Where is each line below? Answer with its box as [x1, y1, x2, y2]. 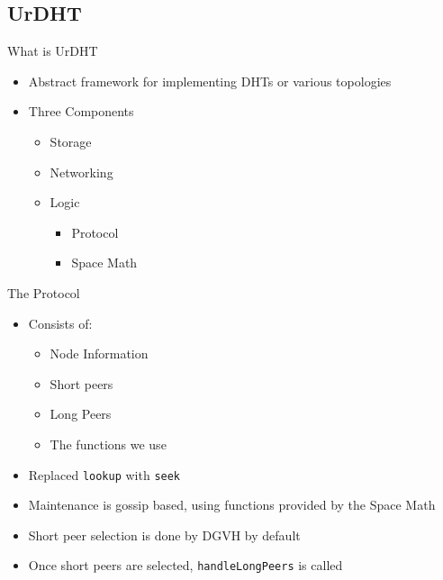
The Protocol [7, 283, 80, 302]
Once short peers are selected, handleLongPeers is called [28, 556, 343, 575]
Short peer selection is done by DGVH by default [28, 525, 301, 544]
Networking [50, 162, 113, 181]
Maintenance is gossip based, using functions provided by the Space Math [28, 495, 436, 514]
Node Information [50, 344, 149, 363]
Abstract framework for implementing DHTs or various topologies [28, 71, 392, 90]
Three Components [28, 102, 134, 121]
